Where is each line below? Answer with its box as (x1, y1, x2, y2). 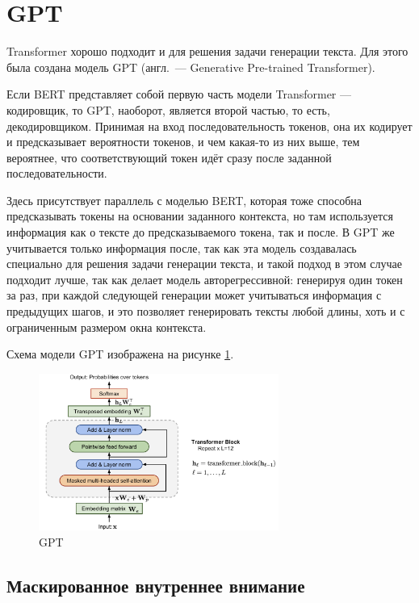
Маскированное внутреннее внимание (6, 572, 305, 597)
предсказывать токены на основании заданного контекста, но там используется (6, 207, 393, 224)
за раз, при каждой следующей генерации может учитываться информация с (6, 287, 382, 304)
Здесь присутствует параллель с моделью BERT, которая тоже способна (6, 191, 362, 208)
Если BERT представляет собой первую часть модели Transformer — (6, 86, 352, 103)
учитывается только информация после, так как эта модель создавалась (6, 239, 357, 256)
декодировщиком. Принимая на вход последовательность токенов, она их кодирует (6, 117, 413, 134)
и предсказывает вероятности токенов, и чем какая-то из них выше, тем (6, 133, 360, 150)
